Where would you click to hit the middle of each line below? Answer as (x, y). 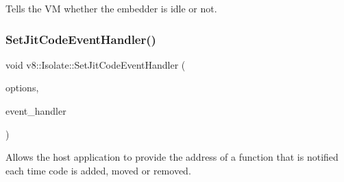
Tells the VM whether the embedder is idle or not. (111, 8)
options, (22, 88)
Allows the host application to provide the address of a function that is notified (172, 157)
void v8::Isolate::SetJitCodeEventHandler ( (96, 64)
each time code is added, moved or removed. (98, 170)
